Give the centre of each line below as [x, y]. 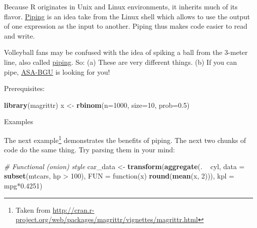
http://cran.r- [74, 209]
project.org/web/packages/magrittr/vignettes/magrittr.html [107, 219]
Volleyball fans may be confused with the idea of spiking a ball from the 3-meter [126, 52]
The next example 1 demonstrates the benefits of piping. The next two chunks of [125, 139]
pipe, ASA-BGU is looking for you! [57, 71]
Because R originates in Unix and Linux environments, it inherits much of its [121, 6]
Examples [19, 121]
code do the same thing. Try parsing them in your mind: [90, 150]
